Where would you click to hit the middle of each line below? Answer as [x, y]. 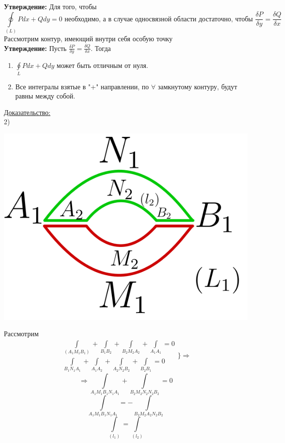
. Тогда [101, 48]
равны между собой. [45, 96]
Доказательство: [27, 112]
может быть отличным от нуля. [103, 65]
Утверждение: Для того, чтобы [50, 6]
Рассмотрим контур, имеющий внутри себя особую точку [88, 38]
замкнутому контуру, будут [198, 86]
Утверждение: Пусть [35, 48]
